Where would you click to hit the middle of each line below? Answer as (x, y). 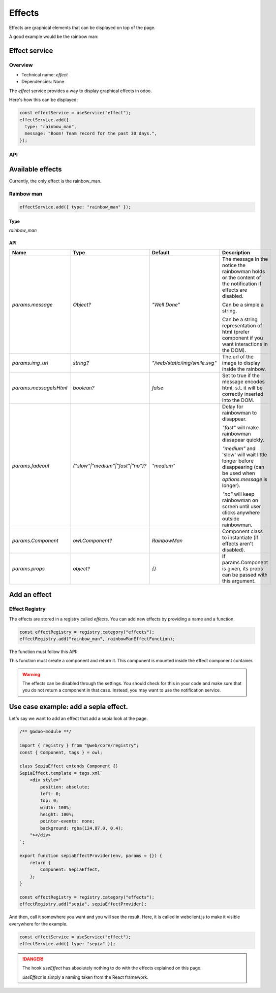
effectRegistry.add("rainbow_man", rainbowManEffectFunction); (97, 639)
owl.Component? (92, 541)
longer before (238, 461)
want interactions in (245, 344)
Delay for (233, 407)
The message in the (245, 259)
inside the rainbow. (244, 369)
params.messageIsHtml (40, 388)
